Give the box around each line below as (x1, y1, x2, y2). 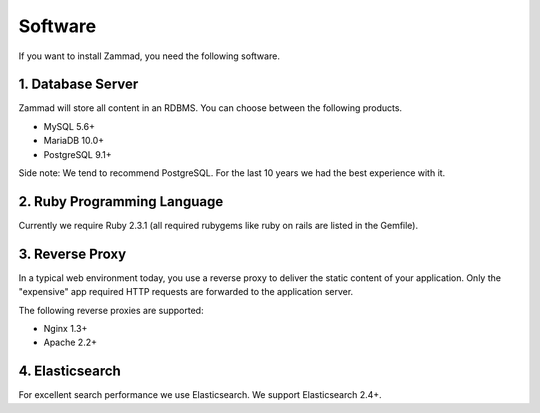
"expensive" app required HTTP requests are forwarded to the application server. (18, 286, 354, 298)
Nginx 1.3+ (43, 323, 88, 334)
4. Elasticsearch (18, 363, 122, 380)
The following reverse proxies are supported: (18, 304, 204, 316)
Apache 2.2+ (43, 336, 97, 349)
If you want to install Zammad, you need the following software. (18, 50, 280, 62)
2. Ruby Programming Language (18, 193, 224, 210)
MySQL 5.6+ (43, 120, 95, 132)
